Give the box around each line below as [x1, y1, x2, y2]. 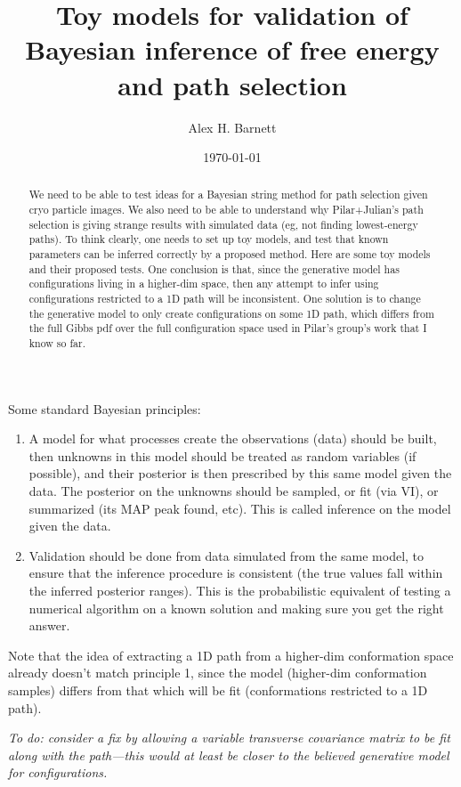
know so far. [28, 336, 85, 351]
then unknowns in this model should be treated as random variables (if [28, 446, 417, 465]
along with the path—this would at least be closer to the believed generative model [8, 745, 449, 764]
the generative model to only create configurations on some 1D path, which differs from [28, 305, 434, 320]
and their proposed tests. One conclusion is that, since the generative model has [28, 261, 400, 276]
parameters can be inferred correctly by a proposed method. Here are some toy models [28, 247, 431, 262]
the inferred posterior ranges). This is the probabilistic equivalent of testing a [28, 581, 451, 600]
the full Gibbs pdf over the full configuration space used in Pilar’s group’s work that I [28, 320, 427, 336]
